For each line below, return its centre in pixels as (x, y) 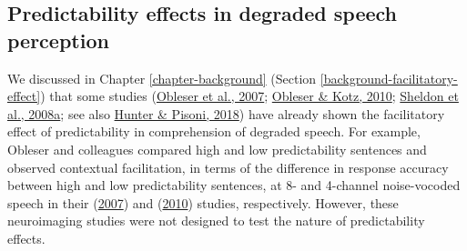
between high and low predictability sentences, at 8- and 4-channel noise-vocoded (234, 185)
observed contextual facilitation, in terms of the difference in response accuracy (228, 167)
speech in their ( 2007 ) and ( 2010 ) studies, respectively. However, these (203, 202)
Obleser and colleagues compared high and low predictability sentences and (217, 149)
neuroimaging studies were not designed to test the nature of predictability (216, 221)
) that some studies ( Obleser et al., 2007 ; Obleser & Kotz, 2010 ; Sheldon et (249, 96)
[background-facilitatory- (389, 78)
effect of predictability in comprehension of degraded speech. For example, (214, 131)
